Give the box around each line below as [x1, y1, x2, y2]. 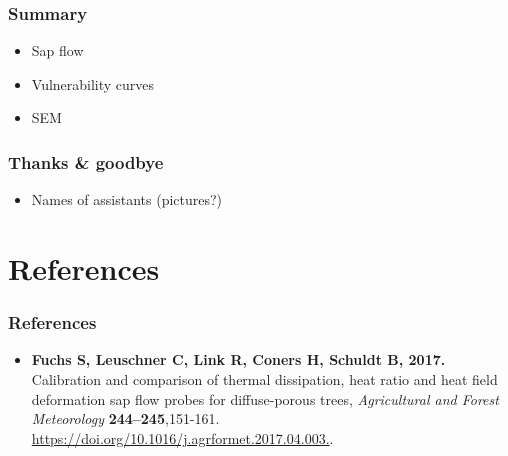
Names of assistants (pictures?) [31, 189, 223, 210]
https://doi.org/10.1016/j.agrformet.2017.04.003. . [31, 427, 334, 448]
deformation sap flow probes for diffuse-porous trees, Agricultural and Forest [31, 388, 499, 409]
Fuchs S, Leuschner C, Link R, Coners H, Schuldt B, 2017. [31, 349, 446, 370]
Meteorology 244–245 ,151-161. [31, 408, 220, 429]
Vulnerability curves [31, 73, 155, 94]
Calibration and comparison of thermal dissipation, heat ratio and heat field [31, 369, 498, 389]
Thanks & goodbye [8, 149, 164, 174]
